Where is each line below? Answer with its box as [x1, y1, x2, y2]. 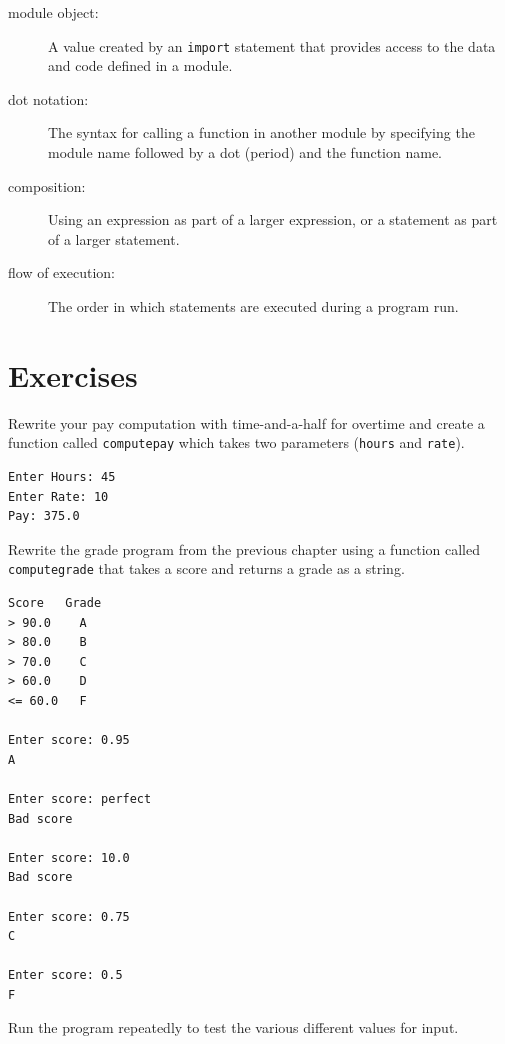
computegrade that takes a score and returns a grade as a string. [8, 558, 405, 579]
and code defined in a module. [48, 55, 233, 76]
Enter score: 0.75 [8, 909, 130, 924]
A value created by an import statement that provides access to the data [48, 35, 496, 56]
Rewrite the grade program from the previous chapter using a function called [8, 538, 480, 559]
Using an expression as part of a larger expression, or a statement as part [48, 209, 498, 230]
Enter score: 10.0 [8, 850, 130, 865]
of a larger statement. [48, 228, 180, 249]
